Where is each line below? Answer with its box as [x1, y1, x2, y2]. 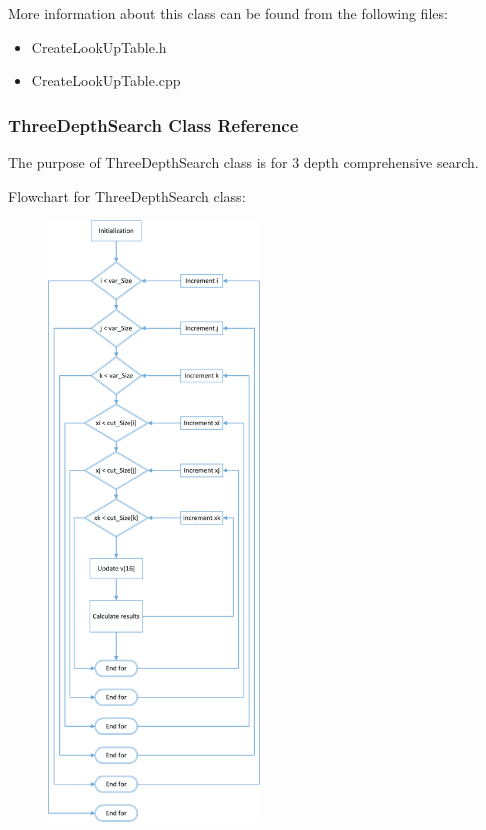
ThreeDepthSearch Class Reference [8, 112, 299, 137]
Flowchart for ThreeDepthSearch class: [8, 185, 246, 206]
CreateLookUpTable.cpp [31, 70, 181, 91]
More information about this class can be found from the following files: [8, 3, 448, 23]
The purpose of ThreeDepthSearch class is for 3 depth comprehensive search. [8, 152, 479, 172]
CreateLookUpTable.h [31, 36, 167, 57]
